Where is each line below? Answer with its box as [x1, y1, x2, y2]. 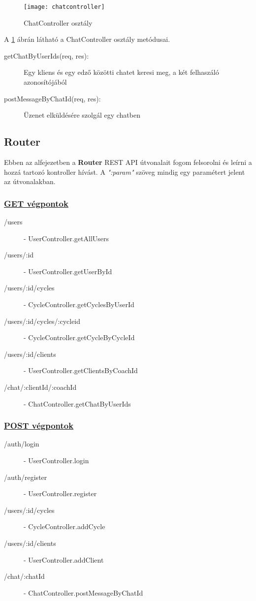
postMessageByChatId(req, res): [4, 93, 101, 103]
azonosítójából [24, 77, 67, 87]
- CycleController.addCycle [24, 521, 105, 532]
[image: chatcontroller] [24, 3, 105, 10]
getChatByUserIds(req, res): [4, 50, 89, 61]
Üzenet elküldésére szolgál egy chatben [24, 110, 140, 120]
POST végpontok [4, 419, 74, 432]
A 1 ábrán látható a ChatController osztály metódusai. [4, 34, 170, 44]
